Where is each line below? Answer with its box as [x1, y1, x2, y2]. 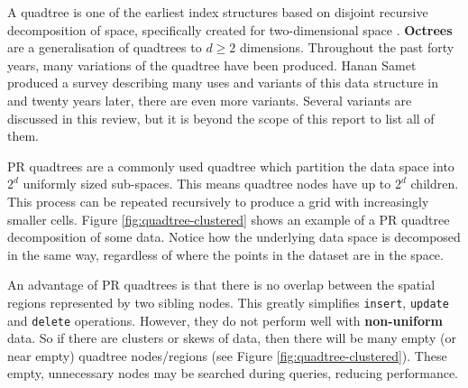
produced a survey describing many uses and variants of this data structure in [7, 73, 438, 92]
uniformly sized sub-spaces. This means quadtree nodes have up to [23, 174, 391, 193]
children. [410, 174, 459, 193]
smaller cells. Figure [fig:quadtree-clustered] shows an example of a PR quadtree [7, 209, 450, 228]
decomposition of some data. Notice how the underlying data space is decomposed [7, 227, 461, 246]
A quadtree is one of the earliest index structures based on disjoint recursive [7, 3, 428, 21]
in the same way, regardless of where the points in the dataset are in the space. [7, 245, 444, 263]
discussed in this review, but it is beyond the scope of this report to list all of [7, 108, 435, 127]
